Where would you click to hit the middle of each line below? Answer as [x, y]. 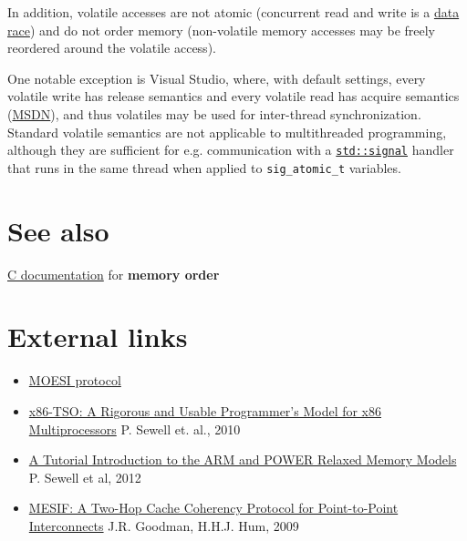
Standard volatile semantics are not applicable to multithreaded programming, [227, 132]
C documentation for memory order [114, 274]
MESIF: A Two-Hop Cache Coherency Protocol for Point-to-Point [213, 508]
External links [98, 337]
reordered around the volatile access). [112, 48]
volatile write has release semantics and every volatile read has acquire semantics [233, 96]
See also [58, 230]
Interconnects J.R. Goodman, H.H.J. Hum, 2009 [164, 525]
